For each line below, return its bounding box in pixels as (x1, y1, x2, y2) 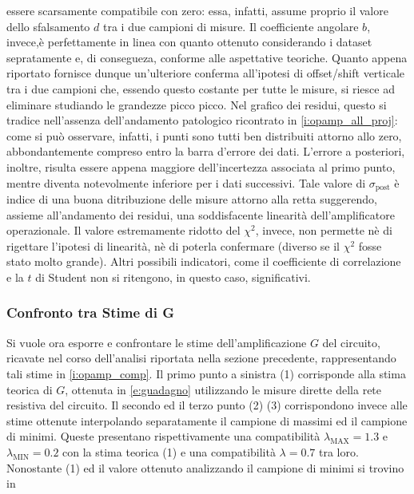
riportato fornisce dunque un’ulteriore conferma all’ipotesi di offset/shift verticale (6, 65, 405, 81)
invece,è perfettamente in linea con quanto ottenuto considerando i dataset (6, 34, 372, 50)
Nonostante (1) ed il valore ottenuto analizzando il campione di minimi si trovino (6, 459, 404, 476)
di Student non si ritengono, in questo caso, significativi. (35, 268, 311, 285)
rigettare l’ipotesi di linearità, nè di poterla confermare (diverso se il (6, 237, 340, 254)
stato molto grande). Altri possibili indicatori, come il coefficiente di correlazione (6, 253, 401, 270)
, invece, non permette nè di (255, 222, 392, 239)
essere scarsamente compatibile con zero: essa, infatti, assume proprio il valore (6, 2, 388, 18)
